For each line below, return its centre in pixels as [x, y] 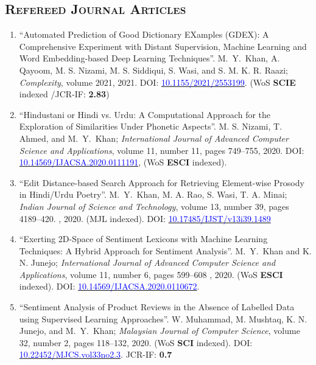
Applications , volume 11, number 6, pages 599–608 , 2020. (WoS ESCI [151, 274]
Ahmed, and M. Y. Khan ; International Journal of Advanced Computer [154, 138]
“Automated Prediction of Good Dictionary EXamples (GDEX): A [144, 34]
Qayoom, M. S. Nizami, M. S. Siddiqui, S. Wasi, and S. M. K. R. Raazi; [153, 70]
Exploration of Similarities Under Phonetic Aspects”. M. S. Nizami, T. [151, 126]
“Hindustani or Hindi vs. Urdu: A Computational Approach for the [145, 114]
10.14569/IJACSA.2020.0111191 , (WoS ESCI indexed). [123, 162]
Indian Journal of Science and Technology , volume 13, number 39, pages [154, 206]
